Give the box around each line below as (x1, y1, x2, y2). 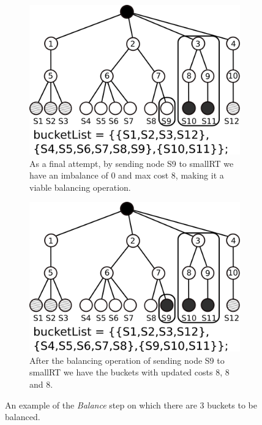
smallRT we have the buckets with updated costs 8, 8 (29, 366, 230, 379)
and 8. (29, 377, 53, 390)
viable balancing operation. (29, 180, 131, 193)
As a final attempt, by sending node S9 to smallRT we (29, 157, 234, 169)
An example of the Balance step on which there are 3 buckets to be (5, 398, 257, 411)
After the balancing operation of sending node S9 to (29, 353, 225, 366)
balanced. (5, 410, 40, 423)
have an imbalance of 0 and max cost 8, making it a (29, 169, 224, 182)
